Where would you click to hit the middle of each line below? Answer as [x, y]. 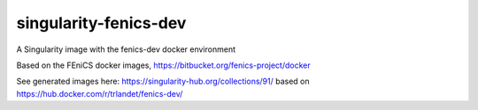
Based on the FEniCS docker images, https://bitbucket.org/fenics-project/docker [163, 65]
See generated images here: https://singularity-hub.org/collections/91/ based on [163, 81]
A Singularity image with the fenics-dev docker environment [126, 49]
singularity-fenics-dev [101, 23]
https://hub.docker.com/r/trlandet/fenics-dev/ [100, 93]
